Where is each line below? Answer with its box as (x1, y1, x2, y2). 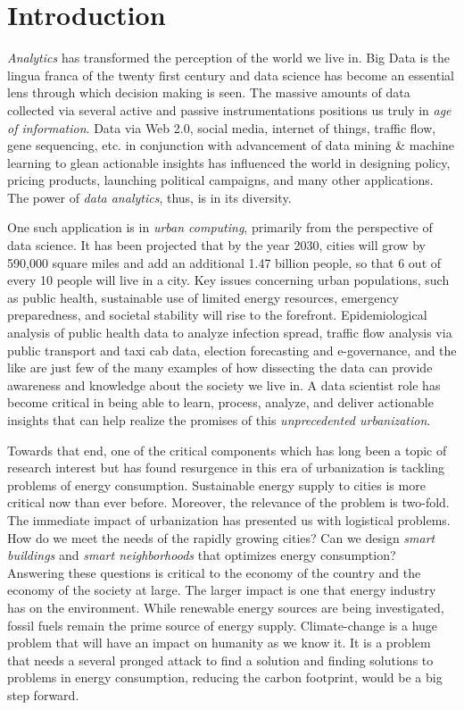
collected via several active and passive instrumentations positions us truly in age (7, 100, 452, 119)
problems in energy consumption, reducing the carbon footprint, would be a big (7, 668, 443, 687)
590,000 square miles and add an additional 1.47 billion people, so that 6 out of (7, 253, 442, 271)
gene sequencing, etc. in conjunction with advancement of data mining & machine (7, 136, 454, 155)
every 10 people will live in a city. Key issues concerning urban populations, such (7, 271, 450, 289)
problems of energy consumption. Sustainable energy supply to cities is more (7, 475, 426, 494)
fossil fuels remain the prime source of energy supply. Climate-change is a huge (7, 615, 438, 634)
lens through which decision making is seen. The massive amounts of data (7, 83, 410, 102)
